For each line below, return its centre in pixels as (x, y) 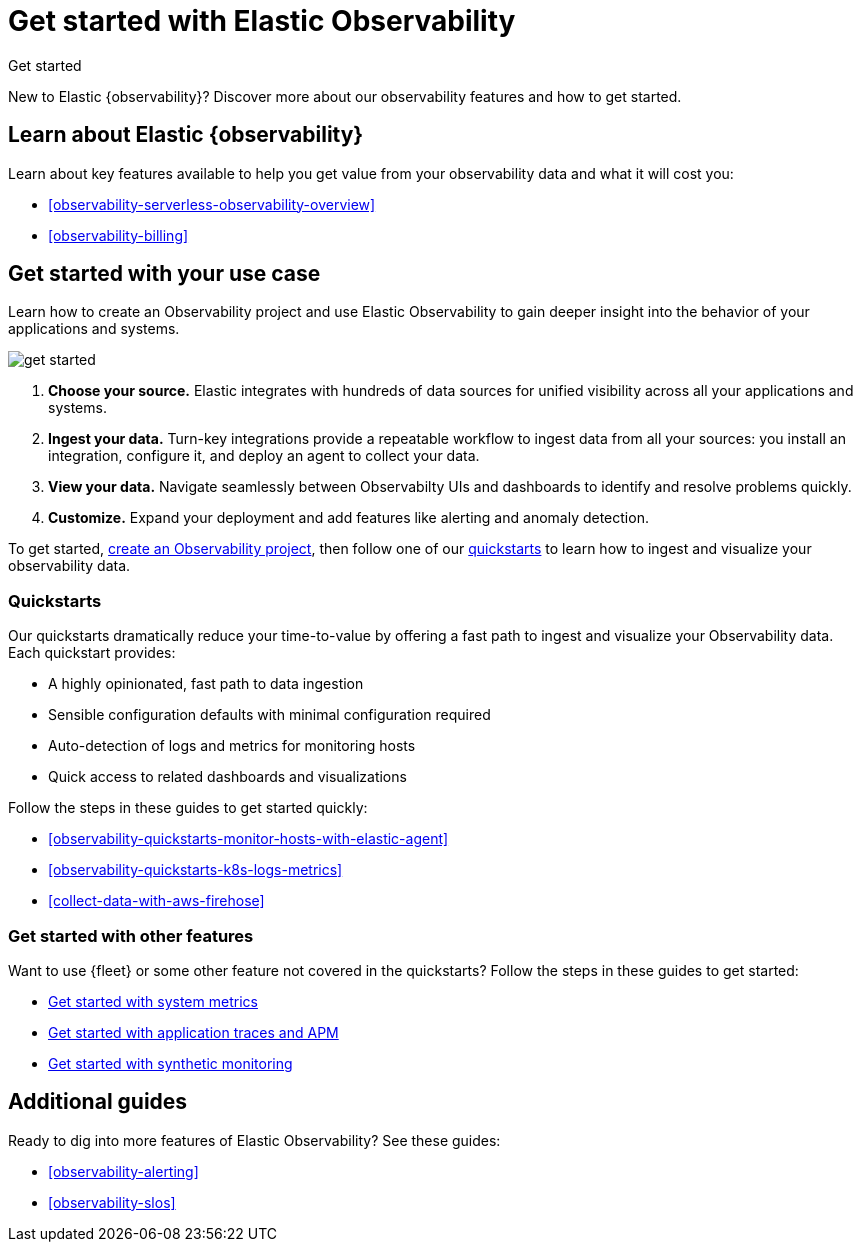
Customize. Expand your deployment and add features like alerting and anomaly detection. (348, 518)
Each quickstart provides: (92, 653)
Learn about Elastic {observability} (186, 135)
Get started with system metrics (153, 1001)
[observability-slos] (112, 1202)
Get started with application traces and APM (193, 1032)
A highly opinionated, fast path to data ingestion (206, 684)
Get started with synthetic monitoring (170, 1063)
